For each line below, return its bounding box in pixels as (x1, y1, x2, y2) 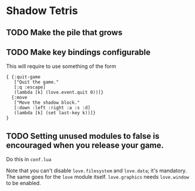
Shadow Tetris (6, 4, 78, 18)
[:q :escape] (14, 84, 46, 90)
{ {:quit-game (6, 74, 41, 80)
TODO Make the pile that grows (6, 28, 123, 37)
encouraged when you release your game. (6, 140, 164, 150)
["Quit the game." (14, 79, 59, 86)
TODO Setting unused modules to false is (6, 131, 160, 141)
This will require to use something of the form (6, 63, 116, 70)
